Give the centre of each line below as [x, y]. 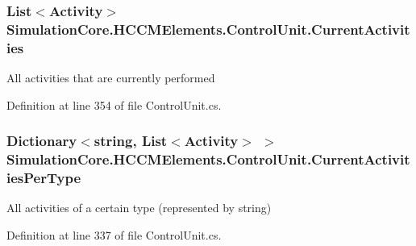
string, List [131, 141]
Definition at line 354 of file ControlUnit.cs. [114, 104]
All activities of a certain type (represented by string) [139, 208]
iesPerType [44, 178]
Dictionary [42, 141]
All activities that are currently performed [111, 78]
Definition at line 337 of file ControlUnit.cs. [114, 234]
